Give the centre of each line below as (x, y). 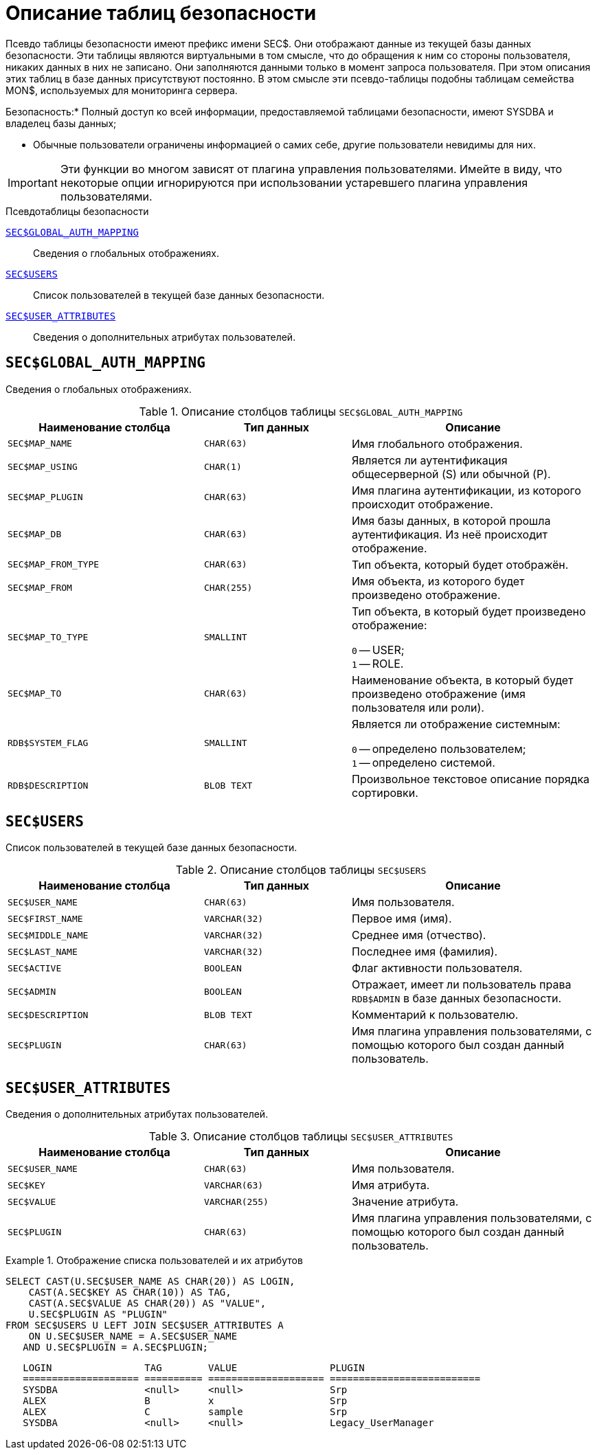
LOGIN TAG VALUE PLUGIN (194, 1368)
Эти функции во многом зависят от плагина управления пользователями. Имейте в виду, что (311, 169)
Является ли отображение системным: (456, 724)
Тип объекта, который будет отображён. (460, 564)
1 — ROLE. (378, 663)
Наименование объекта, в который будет (462, 680)
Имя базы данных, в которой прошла (451, 520)
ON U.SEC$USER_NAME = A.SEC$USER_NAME (133, 1336)
